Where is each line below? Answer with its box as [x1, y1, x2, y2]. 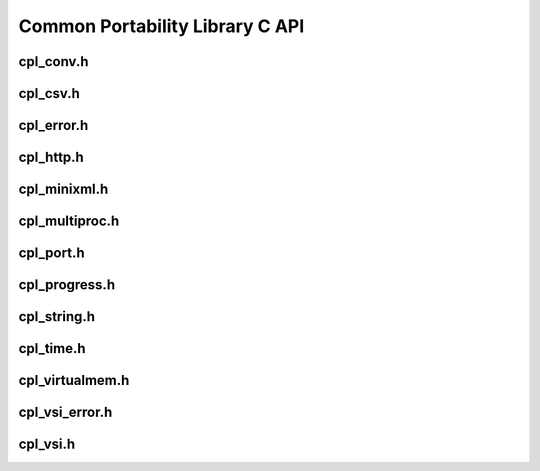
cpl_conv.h [18, 53, 89, 70]
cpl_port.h [18, 245, 85, 262]
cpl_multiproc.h [18, 213, 120, 230]
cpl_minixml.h [18, 181, 109, 198]
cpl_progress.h [18, 276, 115, 294]
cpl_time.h [18, 340, 86, 357]
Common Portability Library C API [18, 15, 305, 37]
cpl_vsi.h [18, 436, 76, 453]
